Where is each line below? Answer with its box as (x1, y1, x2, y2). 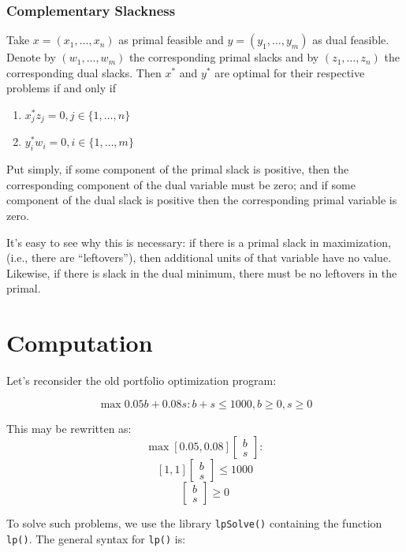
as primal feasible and (118, 32, 224, 48)
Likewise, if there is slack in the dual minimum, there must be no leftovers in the (6, 264, 397, 281)
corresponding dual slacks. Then (6, 64, 162, 80)
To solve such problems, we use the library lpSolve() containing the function (6, 515, 382, 531)
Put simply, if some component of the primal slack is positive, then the (6, 161, 349, 177)
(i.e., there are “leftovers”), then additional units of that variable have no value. (6, 249, 391, 266)
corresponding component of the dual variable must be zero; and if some (6, 176, 356, 192)
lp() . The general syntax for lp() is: (6, 530, 186, 546)
